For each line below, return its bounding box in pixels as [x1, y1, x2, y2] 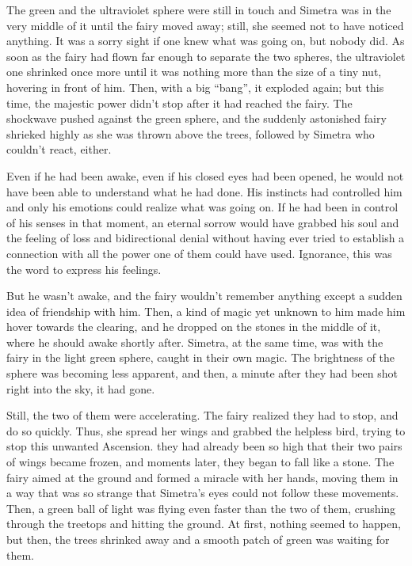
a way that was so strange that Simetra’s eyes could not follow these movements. [6, 484, 399, 501]
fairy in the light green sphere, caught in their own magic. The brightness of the [6, 349, 395, 366]
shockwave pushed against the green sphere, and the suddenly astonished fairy [6, 110, 387, 127]
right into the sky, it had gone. [6, 380, 155, 397]
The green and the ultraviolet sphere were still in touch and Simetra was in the [6, 2, 391, 17]
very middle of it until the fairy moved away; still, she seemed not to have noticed [6, 17, 404, 33]
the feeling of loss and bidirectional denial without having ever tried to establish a [6, 230, 405, 246]
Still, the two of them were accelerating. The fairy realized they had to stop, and [6, 407, 399, 424]
